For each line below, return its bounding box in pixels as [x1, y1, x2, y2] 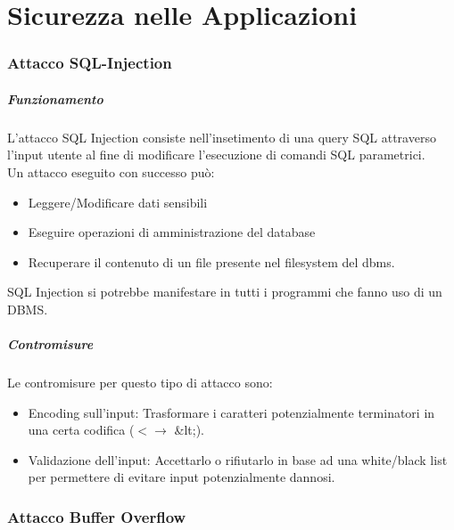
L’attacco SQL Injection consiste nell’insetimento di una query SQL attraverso [7, 127, 436, 146]
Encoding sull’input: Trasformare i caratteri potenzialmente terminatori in [28, 403, 435, 421]
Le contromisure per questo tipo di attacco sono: [7, 373, 273, 392]
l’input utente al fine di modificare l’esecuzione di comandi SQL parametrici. [7, 145, 425, 164]
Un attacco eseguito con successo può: [7, 162, 215, 181]
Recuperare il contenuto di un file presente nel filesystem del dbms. [28, 252, 395, 271]
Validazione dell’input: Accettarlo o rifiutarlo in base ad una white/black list [28, 450, 448, 469]
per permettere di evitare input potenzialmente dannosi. [28, 468, 335, 486]
